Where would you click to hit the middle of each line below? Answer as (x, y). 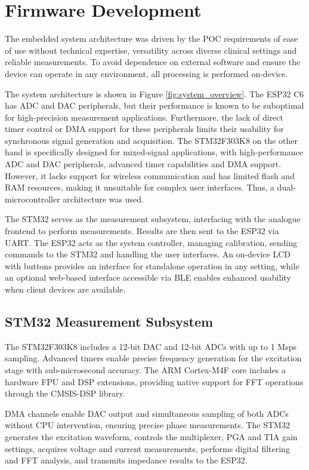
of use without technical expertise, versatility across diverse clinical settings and (151, 50)
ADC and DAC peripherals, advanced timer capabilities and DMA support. (143, 164)
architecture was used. (103, 199)
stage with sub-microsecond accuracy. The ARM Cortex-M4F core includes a (145, 369)
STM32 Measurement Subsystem (109, 321)
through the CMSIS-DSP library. (65, 393)
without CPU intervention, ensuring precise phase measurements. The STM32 (147, 425)
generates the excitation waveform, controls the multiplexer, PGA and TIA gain (151, 436)
